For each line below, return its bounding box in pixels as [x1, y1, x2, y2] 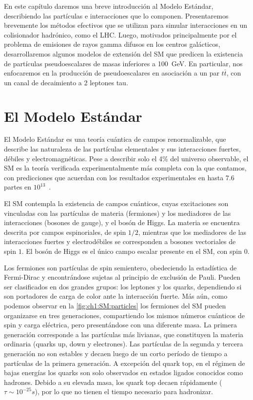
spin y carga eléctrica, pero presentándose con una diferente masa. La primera [4, 320, 237, 330]
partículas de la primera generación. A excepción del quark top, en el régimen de [4, 358, 245, 368]
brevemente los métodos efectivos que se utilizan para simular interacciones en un [4, 20, 248, 30]
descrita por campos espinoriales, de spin [4, 227, 126, 237]
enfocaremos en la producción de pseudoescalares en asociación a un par [4, 68, 219, 78]
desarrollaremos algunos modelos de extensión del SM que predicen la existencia [4, 48, 243, 58]
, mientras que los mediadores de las [138, 227, 247, 237]
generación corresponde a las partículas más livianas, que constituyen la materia [4, 329, 244, 339]
